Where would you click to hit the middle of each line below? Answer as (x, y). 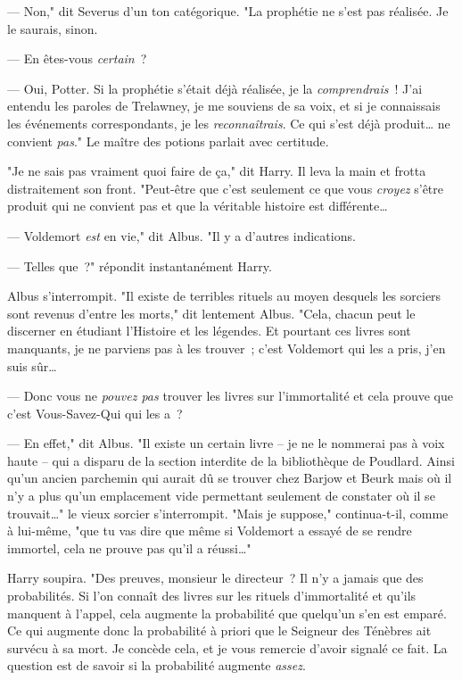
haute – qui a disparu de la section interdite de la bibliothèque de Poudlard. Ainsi (231, 460)
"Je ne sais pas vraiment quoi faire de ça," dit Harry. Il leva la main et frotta (217, 171)
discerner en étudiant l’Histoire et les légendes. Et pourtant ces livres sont (209, 331)
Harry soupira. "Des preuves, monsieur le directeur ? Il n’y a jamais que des (215, 578)
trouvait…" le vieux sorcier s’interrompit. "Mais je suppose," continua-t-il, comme (228, 513)
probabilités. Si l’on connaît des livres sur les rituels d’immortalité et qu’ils (212, 596)
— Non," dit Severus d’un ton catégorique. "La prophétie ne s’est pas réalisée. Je (228, 11)
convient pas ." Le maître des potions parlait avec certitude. (168, 141)
